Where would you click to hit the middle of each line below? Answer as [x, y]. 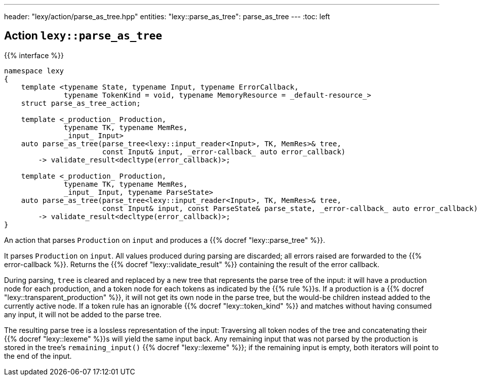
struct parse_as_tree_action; [81, 103]
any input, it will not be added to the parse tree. [83, 314]
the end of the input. [38, 356]
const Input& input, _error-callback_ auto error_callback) [224, 152]
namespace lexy [34, 71]
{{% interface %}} [34, 55]
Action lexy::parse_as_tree [83, 36]
